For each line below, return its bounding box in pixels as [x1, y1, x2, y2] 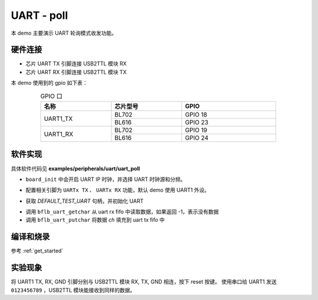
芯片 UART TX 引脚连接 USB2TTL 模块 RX [25, 60, 127, 67]
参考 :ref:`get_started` [11, 248, 64, 255]
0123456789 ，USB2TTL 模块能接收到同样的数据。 [11, 286, 135, 294]
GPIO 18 [185, 111, 207, 118]
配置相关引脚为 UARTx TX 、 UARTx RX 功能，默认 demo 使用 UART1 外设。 [25, 186, 210, 194]
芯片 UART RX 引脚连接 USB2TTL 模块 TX [25, 68, 127, 75]
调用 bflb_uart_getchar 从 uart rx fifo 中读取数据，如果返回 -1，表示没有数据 [25, 208, 219, 215]
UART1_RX [44, 130, 74, 138]
